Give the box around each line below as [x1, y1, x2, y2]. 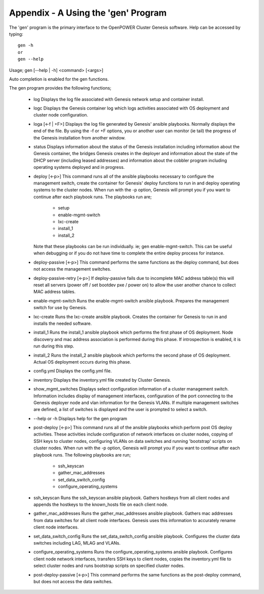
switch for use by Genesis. [33, 305, 88, 311]
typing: [9, 31, 23, 37]
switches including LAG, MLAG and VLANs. [33, 540, 121, 546]
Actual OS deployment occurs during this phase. [33, 359, 132, 365]
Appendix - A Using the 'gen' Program [9, 7, 167, 18]
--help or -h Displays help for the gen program [33, 415, 127, 421]
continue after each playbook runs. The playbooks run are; [33, 194, 152, 200]
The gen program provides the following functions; [9, 85, 112, 91]
